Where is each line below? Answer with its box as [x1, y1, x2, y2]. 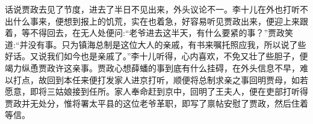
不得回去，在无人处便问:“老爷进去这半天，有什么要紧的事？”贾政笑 [29, 26, 294, 39]
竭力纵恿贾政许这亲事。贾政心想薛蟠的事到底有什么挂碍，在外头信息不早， [5, 61, 300, 74]
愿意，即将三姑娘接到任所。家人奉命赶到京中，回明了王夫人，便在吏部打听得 [5, 85, 308, 98]
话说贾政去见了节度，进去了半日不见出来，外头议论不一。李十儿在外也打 [5, 3, 291, 15]
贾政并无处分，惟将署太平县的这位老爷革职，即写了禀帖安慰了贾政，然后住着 [5, 96, 308, 109]
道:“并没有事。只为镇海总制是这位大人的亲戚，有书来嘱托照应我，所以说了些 [5, 38, 306, 50]
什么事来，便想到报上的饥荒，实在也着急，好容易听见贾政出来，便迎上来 [13, 14, 300, 27]
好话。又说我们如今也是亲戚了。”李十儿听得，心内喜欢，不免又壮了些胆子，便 [5, 50, 308, 62]
